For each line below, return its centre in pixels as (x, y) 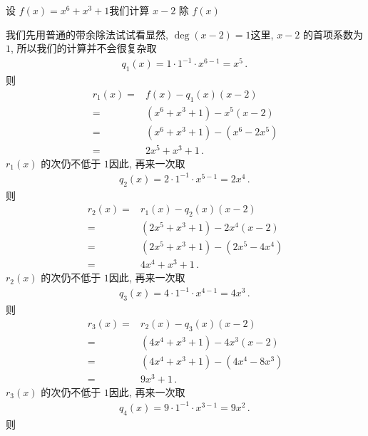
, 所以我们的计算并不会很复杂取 (84, 48)
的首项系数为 (333, 34)
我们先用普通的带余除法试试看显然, (87, 34)
